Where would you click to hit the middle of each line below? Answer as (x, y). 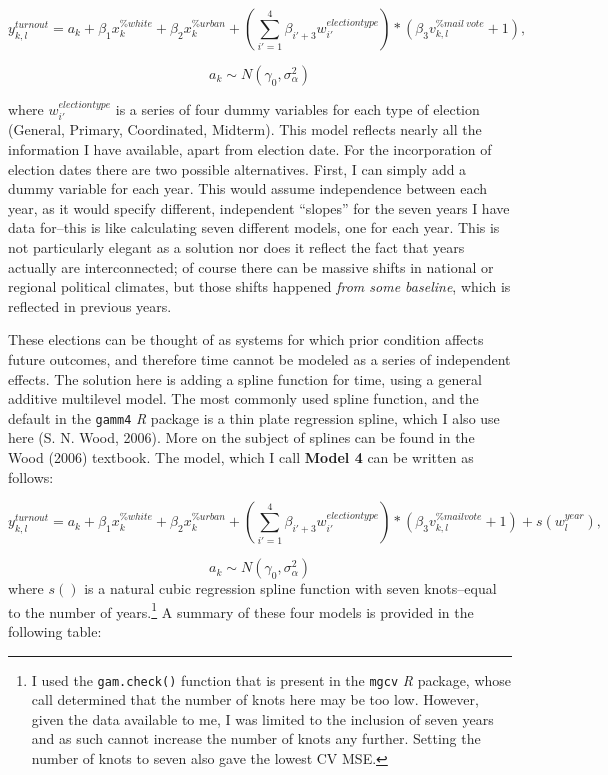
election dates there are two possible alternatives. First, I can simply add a (237, 168)
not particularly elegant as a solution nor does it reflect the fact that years (236, 246)
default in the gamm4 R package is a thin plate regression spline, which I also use (254, 417)
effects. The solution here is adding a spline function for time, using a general (245, 378)
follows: (31, 476)
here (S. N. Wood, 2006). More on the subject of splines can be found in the (241, 437)
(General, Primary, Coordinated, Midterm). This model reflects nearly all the (245, 129)
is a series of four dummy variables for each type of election (297, 109)
